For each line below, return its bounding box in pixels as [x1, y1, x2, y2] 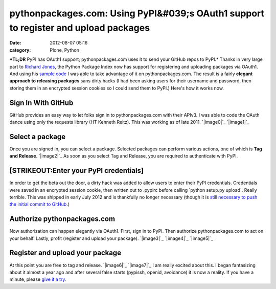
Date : [9, 40, 21, 46]
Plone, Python [50, 47, 79, 53]
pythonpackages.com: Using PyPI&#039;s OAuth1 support [9, 8, 265, 19]
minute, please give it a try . [9, 276, 66, 282]
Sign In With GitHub [9, 98, 74, 107]
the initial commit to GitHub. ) [9, 201, 70, 207]
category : [9, 47, 31, 53]
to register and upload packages [9, 22, 150, 33]
